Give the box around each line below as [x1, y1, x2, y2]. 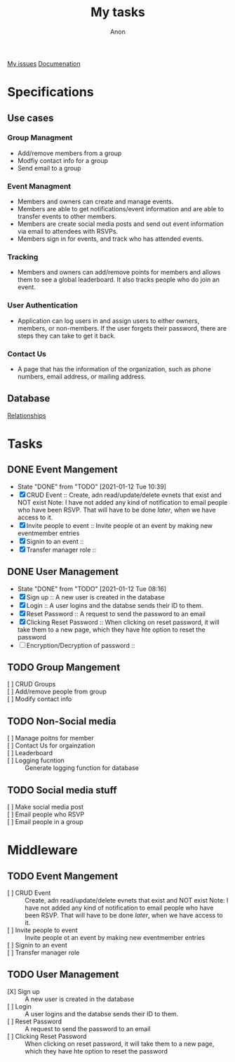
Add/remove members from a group [17, 149, 122, 157]
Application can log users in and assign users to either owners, [17, 317, 200, 325]
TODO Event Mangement [7, 870, 119, 882]
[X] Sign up [7, 987, 40, 995]
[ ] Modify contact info [7, 695, 72, 703]
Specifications [7, 84, 94, 100]
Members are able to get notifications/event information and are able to [17, 205, 224, 213]
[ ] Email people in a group [7, 818, 83, 826]
